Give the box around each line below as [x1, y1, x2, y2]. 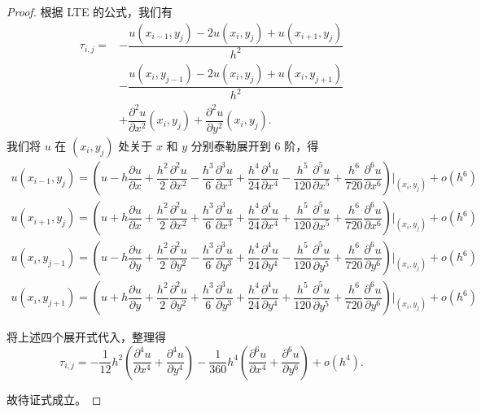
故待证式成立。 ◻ [7, 390, 102, 407]
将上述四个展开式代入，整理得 [7, 328, 166, 346]
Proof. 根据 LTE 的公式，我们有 [7, 3, 173, 20]
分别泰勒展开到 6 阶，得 [190, 137, 319, 154]
